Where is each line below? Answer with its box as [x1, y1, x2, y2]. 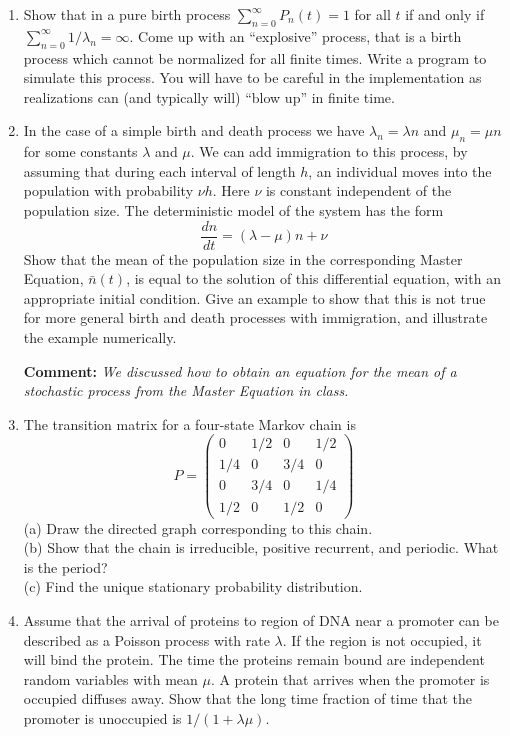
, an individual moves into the [308, 160, 492, 181]
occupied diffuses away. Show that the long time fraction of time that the [23, 688, 472, 709]
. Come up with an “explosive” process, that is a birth [129, 25, 462, 46]
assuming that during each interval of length [23, 160, 296, 181]
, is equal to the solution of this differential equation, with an [126, 268, 501, 289]
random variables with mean [23, 668, 198, 689]
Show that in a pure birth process [23, 4, 231, 24]
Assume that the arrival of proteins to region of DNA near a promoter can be [23, 609, 499, 630]
